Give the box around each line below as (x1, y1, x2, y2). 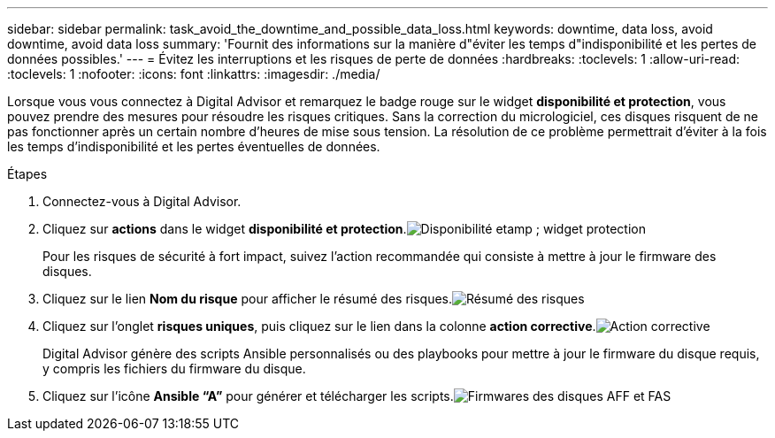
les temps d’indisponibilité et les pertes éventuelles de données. (7, 139, 380, 154)
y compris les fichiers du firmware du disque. (42, 361, 306, 376)
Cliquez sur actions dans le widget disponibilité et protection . (42, 221, 407, 236)
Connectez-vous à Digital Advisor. (42, 194, 242, 209)
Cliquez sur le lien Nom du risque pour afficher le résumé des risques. (42, 291, 453, 306)
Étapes (7, 166, 48, 181)
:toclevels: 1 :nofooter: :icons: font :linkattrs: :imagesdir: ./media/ (7, 66, 380, 81)
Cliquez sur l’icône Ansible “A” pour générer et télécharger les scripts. (42, 388, 454, 403)
